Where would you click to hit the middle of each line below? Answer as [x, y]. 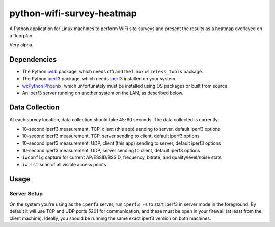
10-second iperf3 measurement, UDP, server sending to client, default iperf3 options [111, 150]
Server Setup [26, 194]
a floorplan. [21, 35]
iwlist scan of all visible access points [64, 164]
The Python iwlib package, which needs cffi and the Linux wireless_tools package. [113, 72]
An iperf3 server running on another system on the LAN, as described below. [103, 93]
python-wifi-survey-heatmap [73, 13]
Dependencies [33, 59]
